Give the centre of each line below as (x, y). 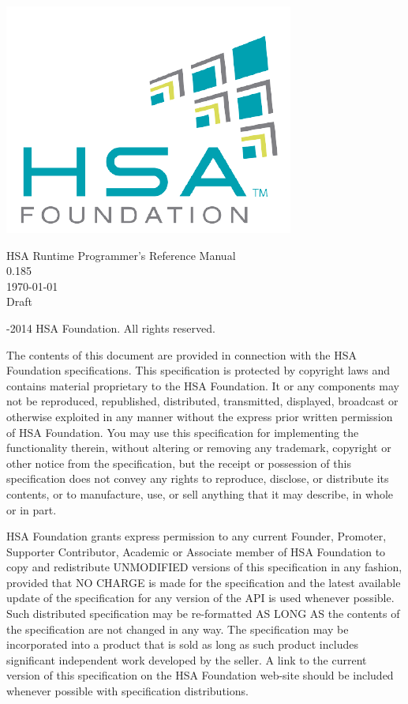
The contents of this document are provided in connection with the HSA (182, 354)
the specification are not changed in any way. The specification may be (178, 629)
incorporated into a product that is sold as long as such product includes (182, 644)
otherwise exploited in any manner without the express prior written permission (200, 416)
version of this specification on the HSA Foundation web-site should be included (200, 675)
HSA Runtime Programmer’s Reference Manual (121, 255)
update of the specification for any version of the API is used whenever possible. (200, 598)
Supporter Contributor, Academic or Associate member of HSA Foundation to (196, 551)
